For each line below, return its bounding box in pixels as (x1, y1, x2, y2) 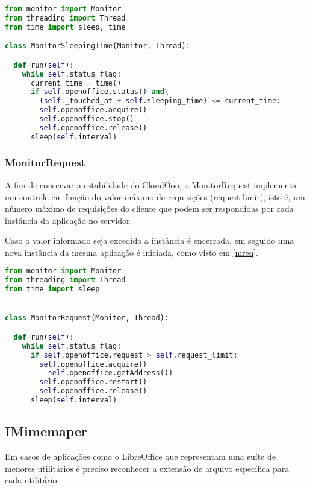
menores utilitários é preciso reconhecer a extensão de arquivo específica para (5, 461, 290, 474)
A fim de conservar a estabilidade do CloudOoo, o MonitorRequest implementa (5, 178, 297, 191)
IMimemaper (5, 422, 87, 440)
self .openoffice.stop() (39, 115, 134, 124)
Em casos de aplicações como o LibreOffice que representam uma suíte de (5, 450, 276, 463)
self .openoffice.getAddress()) (48, 369, 173, 378)
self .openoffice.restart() (39, 378, 147, 387)
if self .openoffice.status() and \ (30, 87, 169, 97)
